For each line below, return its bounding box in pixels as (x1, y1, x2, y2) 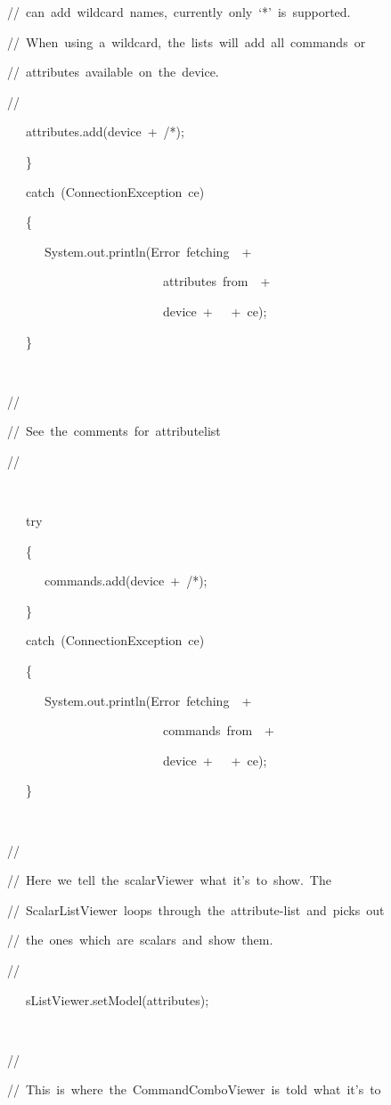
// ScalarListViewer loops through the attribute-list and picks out (7, 900, 385, 919)
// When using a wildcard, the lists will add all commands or (7, 32, 366, 51)
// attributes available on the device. (7, 62, 219, 81)
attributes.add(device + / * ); (25, 122, 184, 141)
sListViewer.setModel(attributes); (25, 990, 209, 1009)
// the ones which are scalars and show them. (7, 930, 273, 949)
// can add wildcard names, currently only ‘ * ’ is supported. (7, 3, 351, 20)
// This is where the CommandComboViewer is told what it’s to (7, 1080, 381, 1099)
